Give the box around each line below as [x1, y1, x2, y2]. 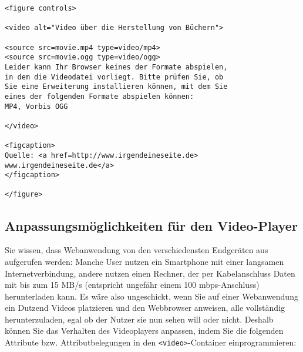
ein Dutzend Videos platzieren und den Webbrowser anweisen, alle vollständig [5, 301, 285, 314]
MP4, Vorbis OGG [5, 102, 68, 111]
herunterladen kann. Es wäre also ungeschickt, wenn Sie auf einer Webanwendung [5, 290, 298, 302]
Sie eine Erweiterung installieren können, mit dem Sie [5, 82, 228, 91]
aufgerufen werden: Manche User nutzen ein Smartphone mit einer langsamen [5, 255, 284, 267]
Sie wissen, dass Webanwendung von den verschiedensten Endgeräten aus [5, 244, 268, 256]
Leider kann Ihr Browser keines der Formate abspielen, [5, 62, 228, 71]
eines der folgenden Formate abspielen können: [5, 92, 194, 101]
